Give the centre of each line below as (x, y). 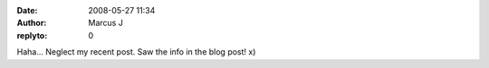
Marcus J (106, 23)
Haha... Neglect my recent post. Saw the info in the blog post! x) (136, 52)
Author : (32, 23)
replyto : (32, 35)
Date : (27, 10)
